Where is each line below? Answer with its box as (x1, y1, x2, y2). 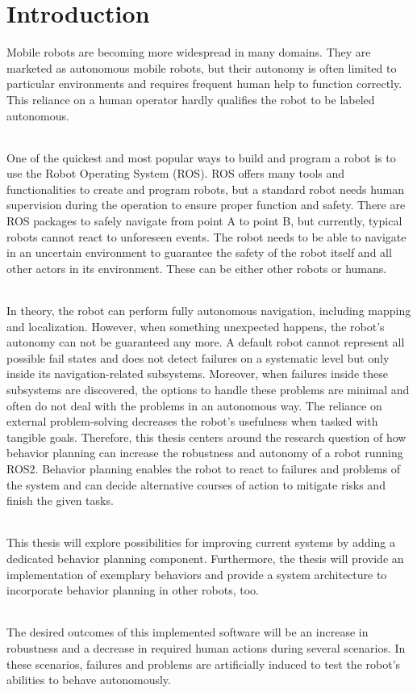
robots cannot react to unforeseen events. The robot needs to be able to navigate (6, 228, 407, 245)
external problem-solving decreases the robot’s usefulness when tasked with (6, 413, 378, 430)
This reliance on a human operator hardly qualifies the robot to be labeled (6, 90, 375, 107)
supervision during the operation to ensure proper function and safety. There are (6, 196, 406, 213)
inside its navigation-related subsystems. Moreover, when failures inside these (6, 365, 388, 382)
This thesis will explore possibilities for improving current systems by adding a (6, 534, 395, 551)
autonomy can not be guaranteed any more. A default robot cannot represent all (6, 334, 405, 351)
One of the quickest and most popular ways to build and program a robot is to (6, 149, 396, 166)
